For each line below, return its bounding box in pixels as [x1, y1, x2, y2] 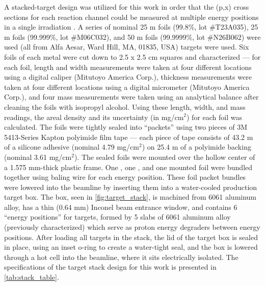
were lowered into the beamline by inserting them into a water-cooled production [4, 181, 257, 192]
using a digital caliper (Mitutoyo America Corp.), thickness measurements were [4, 71, 252, 82]
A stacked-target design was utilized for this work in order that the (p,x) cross [4, 2, 249, 12]
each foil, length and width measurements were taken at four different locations [4, 61, 252, 72]
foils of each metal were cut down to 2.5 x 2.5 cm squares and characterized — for [4, 51, 261, 62]
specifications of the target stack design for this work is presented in [4, 261, 217, 272]
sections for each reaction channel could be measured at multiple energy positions [4, 11, 259, 22]
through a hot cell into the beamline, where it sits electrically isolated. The [4, 251, 238, 262]
